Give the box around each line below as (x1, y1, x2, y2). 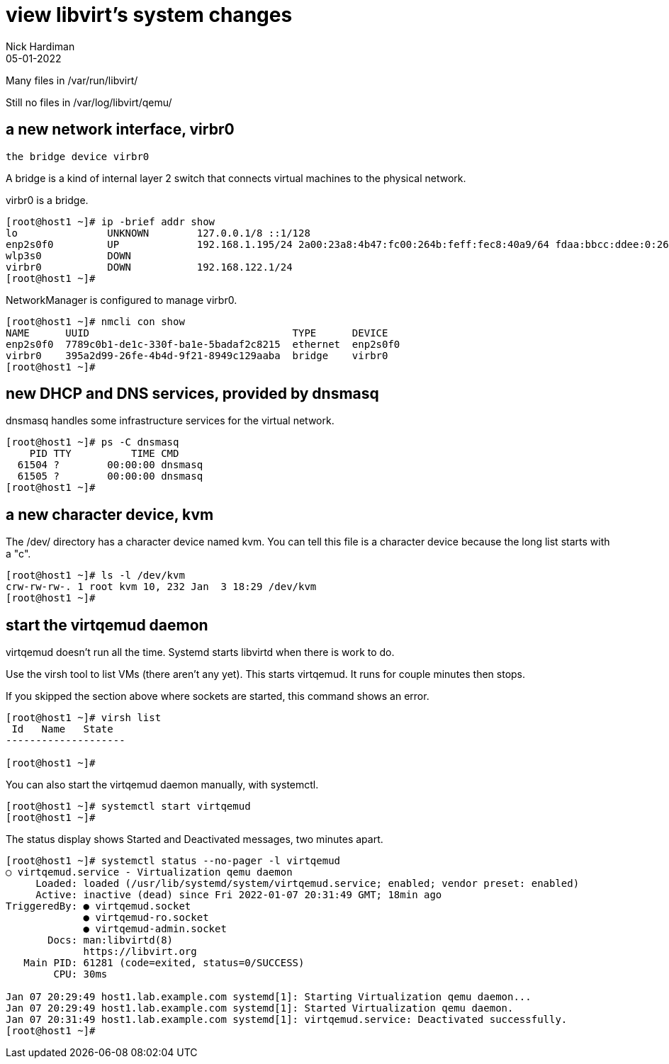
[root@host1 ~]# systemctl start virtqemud (6, 800, 251, 813)
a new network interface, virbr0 (6, 120, 235, 139)
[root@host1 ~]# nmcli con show (6, 315, 185, 327)
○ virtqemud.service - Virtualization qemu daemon (6, 866, 293, 878)
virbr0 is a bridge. (6, 193, 89, 206)
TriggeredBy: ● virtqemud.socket (6, 900, 191, 912)
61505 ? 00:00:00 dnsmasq (17, 470, 203, 482)
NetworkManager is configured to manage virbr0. (6, 293, 237, 306)
